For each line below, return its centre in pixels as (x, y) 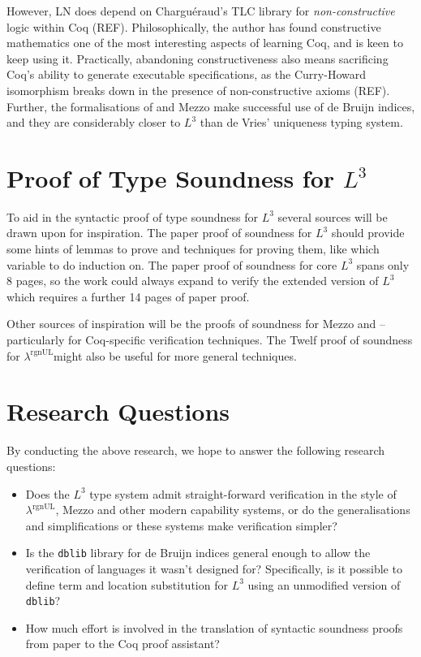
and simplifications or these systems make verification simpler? (181, 525)
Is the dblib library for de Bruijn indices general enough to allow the (198, 553)
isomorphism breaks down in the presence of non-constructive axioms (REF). (198, 90)
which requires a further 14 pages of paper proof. (128, 296)
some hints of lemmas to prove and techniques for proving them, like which (193, 249)
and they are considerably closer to (94, 122)
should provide (368, 233)
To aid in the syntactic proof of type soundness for (132, 216)
